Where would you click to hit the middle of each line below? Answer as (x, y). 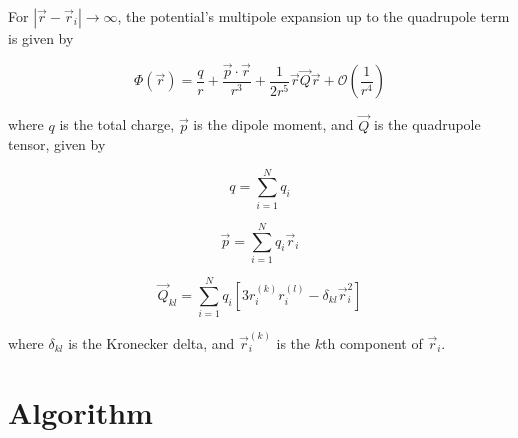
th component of (372, 342)
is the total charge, (117, 124)
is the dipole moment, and (273, 124)
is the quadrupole (427, 124)
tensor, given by (57, 144)
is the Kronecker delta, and (151, 342)
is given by (41, 38)
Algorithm (80, 411)
